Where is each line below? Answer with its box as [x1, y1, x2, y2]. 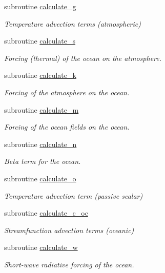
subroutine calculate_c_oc [4, 207, 88, 218]
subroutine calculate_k [4, 70, 76, 80]
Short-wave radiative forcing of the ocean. [4, 259, 134, 269]
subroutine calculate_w [4, 242, 78, 253]
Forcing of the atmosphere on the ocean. [4, 87, 130, 97]
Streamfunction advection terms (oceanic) [4, 224, 134, 235]
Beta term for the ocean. [4, 156, 81, 166]
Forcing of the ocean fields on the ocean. [4, 121, 130, 132]
